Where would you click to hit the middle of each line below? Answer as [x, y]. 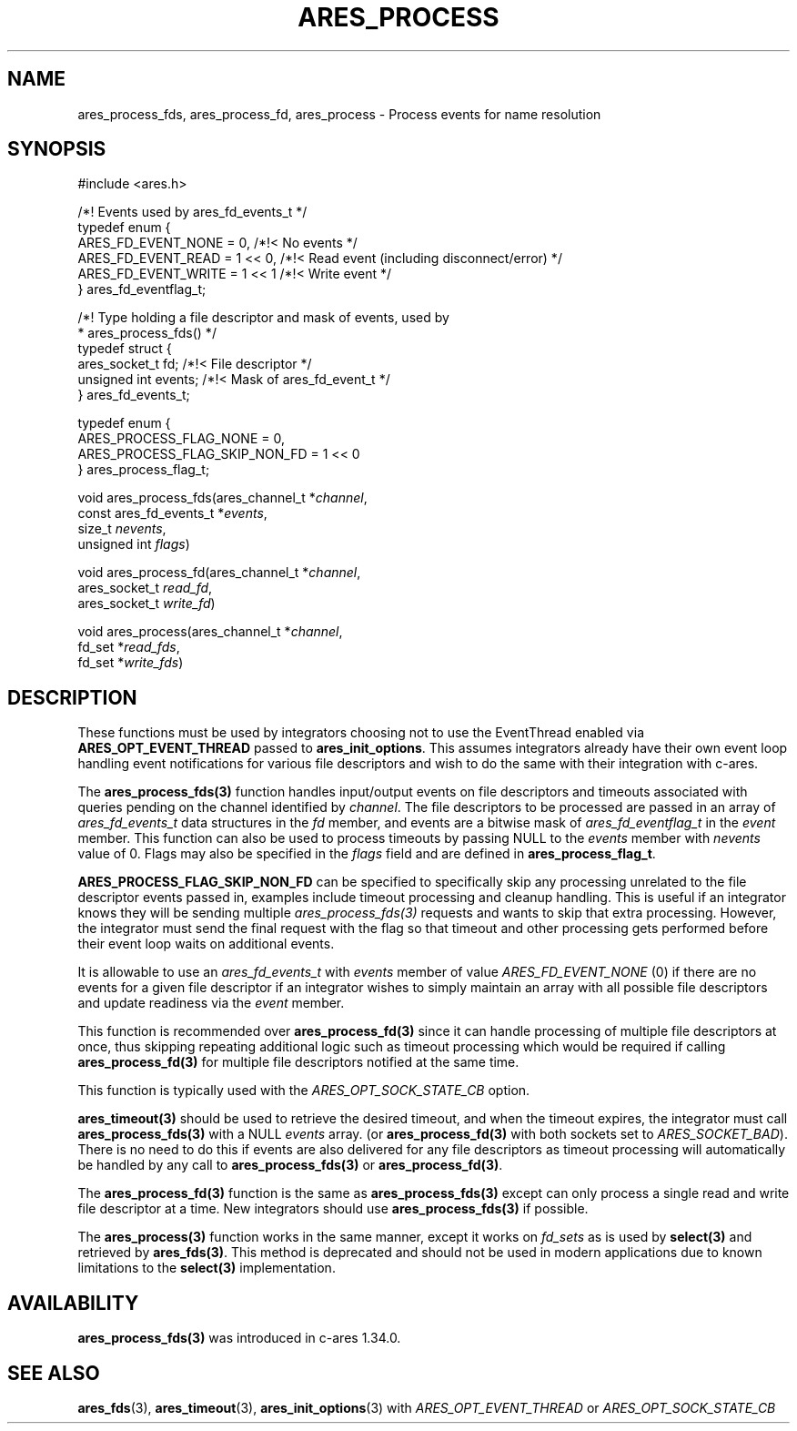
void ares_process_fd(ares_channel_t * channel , [219, 573]
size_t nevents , [122, 529]
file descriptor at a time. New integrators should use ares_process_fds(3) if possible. [333, 1209]
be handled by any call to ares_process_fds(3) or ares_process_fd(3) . [290, 1165]
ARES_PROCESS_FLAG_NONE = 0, [181, 439]
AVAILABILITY [73, 1303]
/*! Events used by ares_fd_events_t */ [192, 212]
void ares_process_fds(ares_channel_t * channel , [222, 498]
